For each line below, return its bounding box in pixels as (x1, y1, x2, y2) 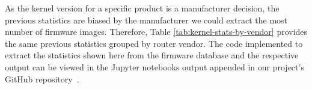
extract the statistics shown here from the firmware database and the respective (5, 49, 299, 61)
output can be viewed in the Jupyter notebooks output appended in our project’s (5, 60, 304, 73)
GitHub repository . (5, 72, 79, 85)
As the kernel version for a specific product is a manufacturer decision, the (5, 2, 280, 14)
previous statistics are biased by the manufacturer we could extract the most (5, 13, 288, 26)
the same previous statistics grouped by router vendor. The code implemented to (5, 37, 303, 49)
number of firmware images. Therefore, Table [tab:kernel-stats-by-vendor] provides (5, 25, 308, 38)
